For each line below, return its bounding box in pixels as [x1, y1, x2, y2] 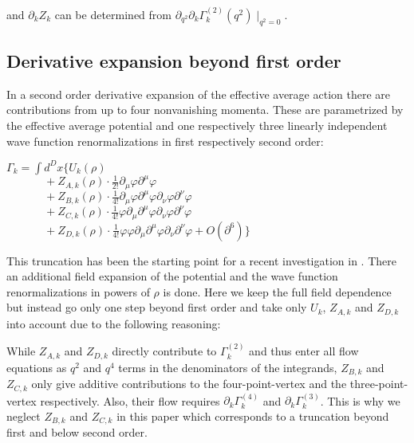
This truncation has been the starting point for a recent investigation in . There [6, 252, 396, 269]
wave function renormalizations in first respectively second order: [6, 132, 324, 149]
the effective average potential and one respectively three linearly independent [6, 117, 388, 133]
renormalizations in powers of [6, 283, 150, 300]
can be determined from [54, 6, 172, 22]
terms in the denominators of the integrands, [118, 359, 337, 375]
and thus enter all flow [249, 343, 359, 359]
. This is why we [320, 392, 400, 409]
